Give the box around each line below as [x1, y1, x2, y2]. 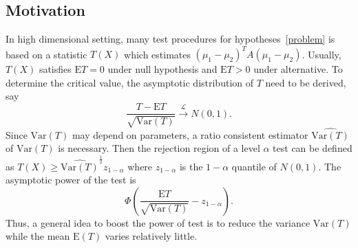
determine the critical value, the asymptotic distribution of [6, 75, 254, 89]
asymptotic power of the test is [6, 172, 136, 187]
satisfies [39, 62, 72, 76]
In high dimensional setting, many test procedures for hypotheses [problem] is [6, 32, 335, 46]
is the [179, 159, 203, 173]
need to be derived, [265, 75, 346, 89]
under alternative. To [253, 62, 343, 76]
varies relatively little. [105, 229, 198, 243]
